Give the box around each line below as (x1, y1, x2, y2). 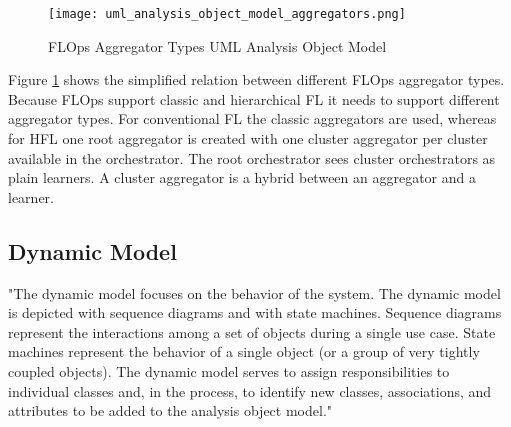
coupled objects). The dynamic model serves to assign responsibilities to (8, 360, 450, 381)
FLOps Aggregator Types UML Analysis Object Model (48, 35, 387, 56)
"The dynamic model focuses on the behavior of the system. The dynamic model (8, 282, 501, 303)
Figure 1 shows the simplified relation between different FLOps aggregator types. (8, 69, 505, 90)
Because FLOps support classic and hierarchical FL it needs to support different (8, 88, 500, 109)
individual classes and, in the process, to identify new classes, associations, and (8, 380, 492, 401)
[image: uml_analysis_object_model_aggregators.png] (48, 7, 406, 21)
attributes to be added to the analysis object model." (8, 400, 333, 421)
